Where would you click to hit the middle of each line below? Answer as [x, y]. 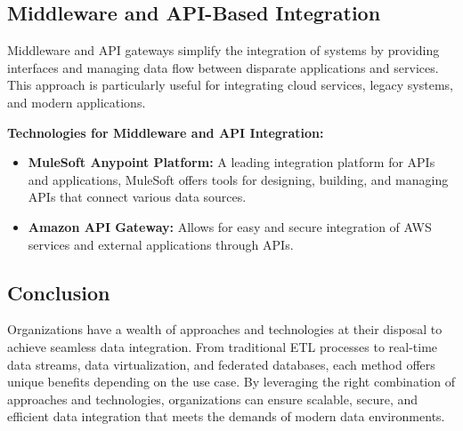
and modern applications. [77, 102]
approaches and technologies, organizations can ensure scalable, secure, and [213, 399]
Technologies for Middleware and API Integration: [166, 132]
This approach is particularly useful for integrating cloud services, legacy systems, [230, 85]
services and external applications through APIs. [161, 244]
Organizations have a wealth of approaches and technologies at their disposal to [225, 329]
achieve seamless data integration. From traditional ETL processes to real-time [223, 346]
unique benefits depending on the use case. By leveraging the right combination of [231, 382]
